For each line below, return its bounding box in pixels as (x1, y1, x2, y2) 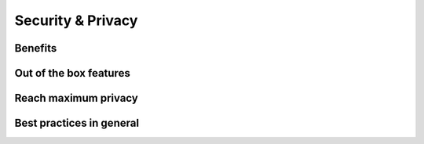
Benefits (14, 41, 57, 55)
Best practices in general (14, 117, 140, 130)
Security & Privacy (14, 12, 138, 29)
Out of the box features (14, 67, 131, 80)
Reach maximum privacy (14, 92, 139, 105)
